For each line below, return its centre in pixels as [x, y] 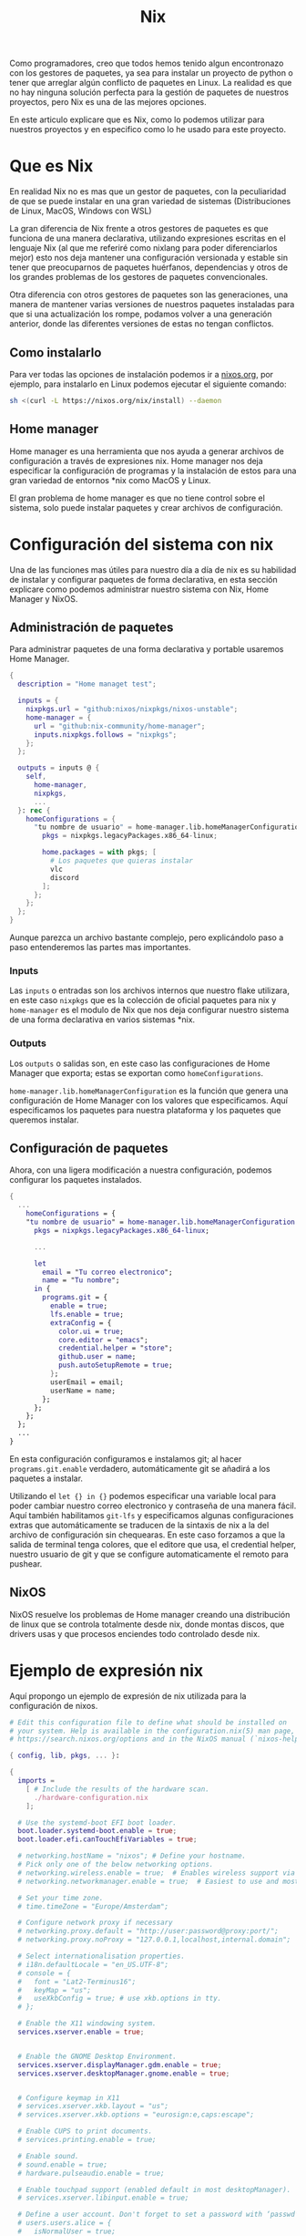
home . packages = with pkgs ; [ [99, 853]
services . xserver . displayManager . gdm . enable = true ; [120, 2065]
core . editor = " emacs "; [103, 1340]
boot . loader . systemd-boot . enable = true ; [97, 1831]
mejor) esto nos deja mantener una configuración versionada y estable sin [149, 258]
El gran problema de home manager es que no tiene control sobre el [138, 498]
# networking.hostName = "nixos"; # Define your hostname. [132, 1856]
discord [64, 877]
